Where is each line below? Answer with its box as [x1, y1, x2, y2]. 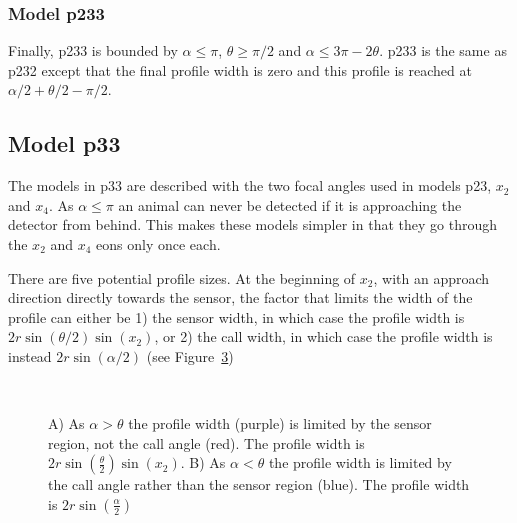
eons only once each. [96, 233, 221, 254]
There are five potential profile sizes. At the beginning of [8, 267, 356, 288]
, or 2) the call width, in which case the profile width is [154, 326, 493, 347]
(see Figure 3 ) [146, 345, 234, 366]
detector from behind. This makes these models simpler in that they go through [8, 214, 497, 235]
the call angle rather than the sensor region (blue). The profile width [48, 474, 470, 495]
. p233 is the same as [379, 40, 507, 61]
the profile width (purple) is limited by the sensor [128, 413, 432, 434]
